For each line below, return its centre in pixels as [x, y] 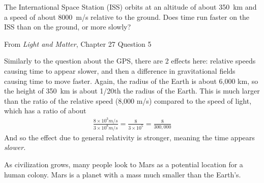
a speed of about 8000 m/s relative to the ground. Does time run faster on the [127, 17]
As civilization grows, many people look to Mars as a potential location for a [124, 164]
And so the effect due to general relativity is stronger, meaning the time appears [129, 137]
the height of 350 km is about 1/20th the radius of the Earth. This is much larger [132, 91]
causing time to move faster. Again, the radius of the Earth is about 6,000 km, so [131, 81]
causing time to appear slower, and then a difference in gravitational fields [120, 70]
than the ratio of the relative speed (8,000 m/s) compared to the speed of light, [128, 100]
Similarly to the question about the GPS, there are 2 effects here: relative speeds [130, 61]
